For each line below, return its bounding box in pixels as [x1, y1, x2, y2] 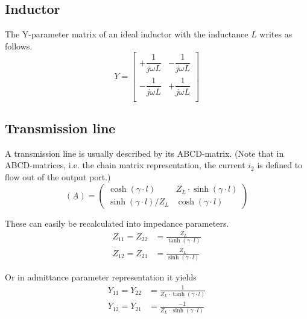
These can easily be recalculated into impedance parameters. [5, 216, 229, 229]
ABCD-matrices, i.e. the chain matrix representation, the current [5, 159, 245, 171]
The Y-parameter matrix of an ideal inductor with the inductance [5, 28, 248, 40]
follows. [5, 39, 33, 52]
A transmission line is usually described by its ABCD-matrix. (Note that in [5, 147, 284, 159]
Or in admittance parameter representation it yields [5, 271, 197, 283]
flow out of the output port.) [5, 171, 111, 183]
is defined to [257, 159, 303, 171]
